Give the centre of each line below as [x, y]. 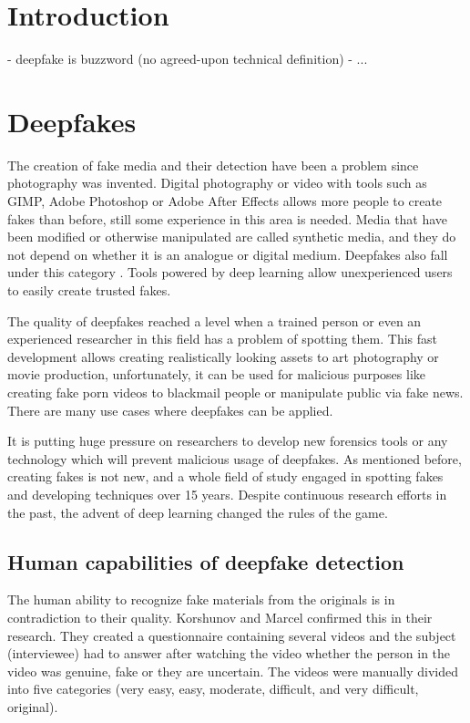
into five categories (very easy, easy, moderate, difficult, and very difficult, [213, 689]
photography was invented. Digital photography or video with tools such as [217, 183]
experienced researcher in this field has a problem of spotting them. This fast [222, 339]
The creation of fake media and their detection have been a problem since [213, 165]
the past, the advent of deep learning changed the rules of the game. [198, 512]
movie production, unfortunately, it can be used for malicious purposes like [217, 374]
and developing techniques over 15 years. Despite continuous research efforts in [227, 494]
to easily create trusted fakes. [89, 290]
